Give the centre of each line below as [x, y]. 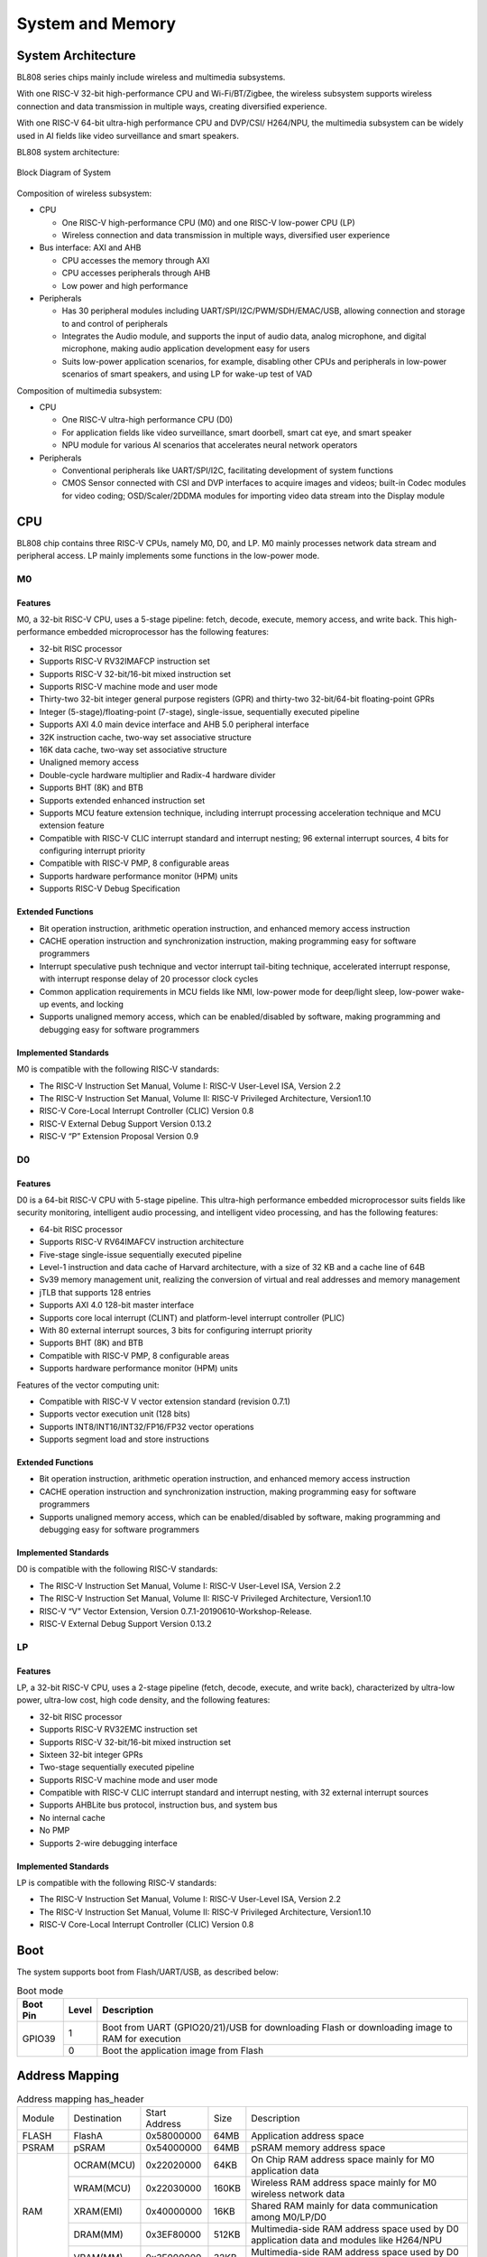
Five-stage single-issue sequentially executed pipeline [141, 1254]
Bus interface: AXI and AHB [90, 247]
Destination [97, 2118]
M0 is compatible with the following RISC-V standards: [118, 1069]
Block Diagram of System [64, 172]
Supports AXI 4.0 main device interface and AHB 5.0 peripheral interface [175, 724]
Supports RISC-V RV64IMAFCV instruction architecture [142, 1242]
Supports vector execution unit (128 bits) [115, 1414]
